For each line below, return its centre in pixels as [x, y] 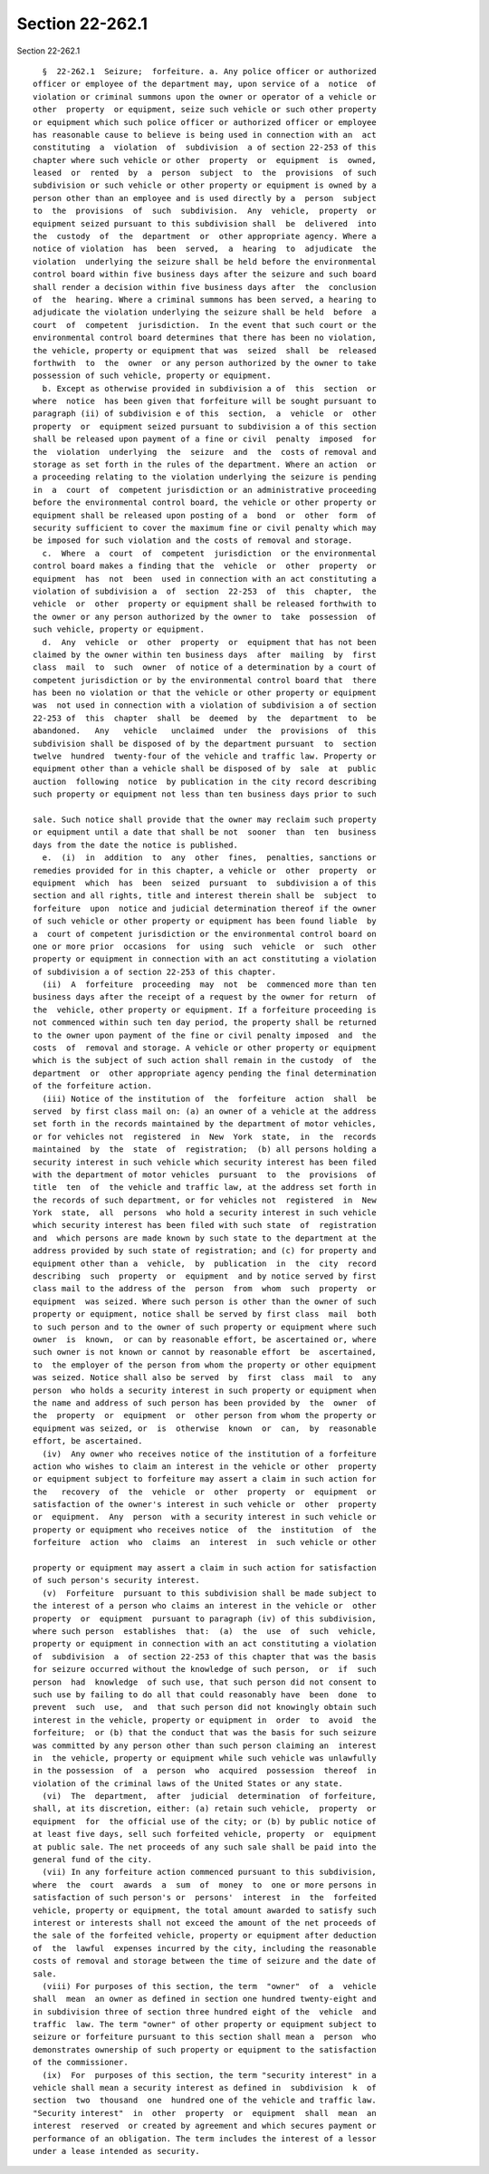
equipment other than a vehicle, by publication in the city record [205, 1263]
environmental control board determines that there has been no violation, [205, 338]
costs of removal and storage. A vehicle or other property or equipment [205, 1048]
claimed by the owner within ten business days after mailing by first [205, 654]
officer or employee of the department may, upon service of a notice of [205, 84]
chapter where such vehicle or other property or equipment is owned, [205, 160]
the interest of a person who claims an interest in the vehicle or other [205, 1606]
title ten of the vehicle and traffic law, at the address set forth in [205, 1188]
